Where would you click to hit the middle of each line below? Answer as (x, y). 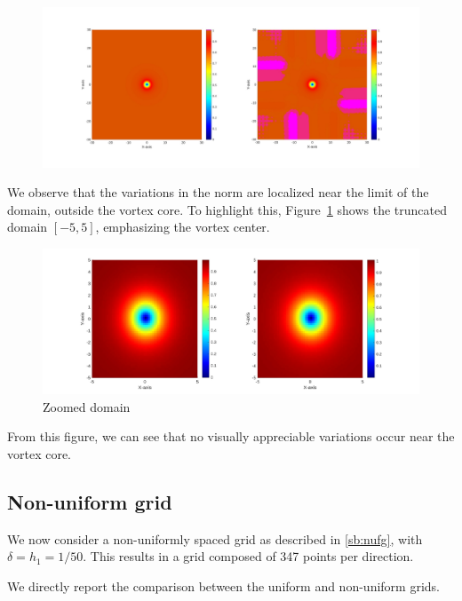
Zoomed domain (87, 406)
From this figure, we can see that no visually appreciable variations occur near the (231, 436)
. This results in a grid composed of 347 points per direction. (248, 556)
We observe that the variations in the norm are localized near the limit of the (218, 192)
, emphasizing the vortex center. (183, 227)
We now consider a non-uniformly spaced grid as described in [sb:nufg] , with (215, 538)
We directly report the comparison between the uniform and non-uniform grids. (223, 585)
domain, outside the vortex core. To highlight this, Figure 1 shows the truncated (227, 209)
